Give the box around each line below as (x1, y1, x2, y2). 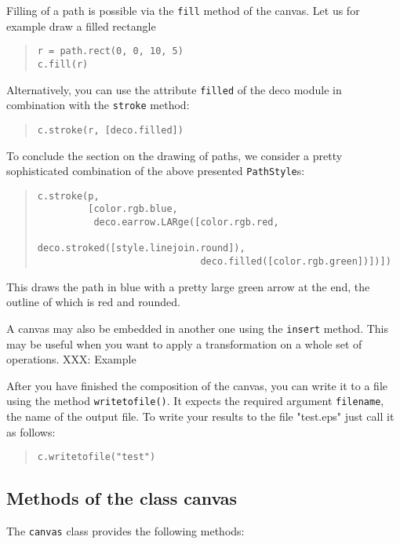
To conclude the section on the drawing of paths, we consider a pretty (6, 147, 343, 163)
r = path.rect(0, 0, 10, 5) (37, 46, 184, 57)
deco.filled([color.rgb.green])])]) (200, 256, 391, 268)
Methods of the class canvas (6, 486, 238, 510)
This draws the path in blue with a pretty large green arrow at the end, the (6, 278, 370, 294)
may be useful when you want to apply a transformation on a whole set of (6, 335, 362, 352)
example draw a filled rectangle (6, 17, 156, 34)
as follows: (6, 423, 56, 440)
